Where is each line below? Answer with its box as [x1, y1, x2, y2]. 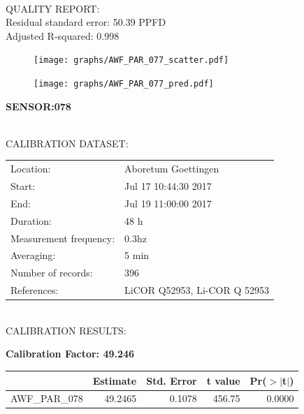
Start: [10, 179, 36, 193]
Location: [10, 161, 51, 176]
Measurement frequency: [10, 230, 115, 245]
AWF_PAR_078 [10, 391, 83, 406]
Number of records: [10, 265, 93, 280]
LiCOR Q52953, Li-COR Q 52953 [124, 283, 269, 297]
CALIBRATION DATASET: [6, 135, 129, 150]
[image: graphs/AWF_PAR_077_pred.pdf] [34, 79, 214, 89]
